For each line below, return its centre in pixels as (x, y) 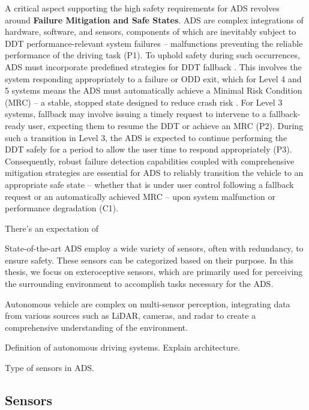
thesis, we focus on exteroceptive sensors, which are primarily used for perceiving (154, 272)
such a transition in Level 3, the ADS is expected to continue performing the (146, 137)
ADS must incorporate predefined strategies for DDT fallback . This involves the (153, 66)
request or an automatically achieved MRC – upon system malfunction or (140, 196)
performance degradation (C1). (62, 208)
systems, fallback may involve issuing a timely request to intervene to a (136, 114)
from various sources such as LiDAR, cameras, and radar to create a (130, 315)
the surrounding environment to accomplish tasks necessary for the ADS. (139, 284)
